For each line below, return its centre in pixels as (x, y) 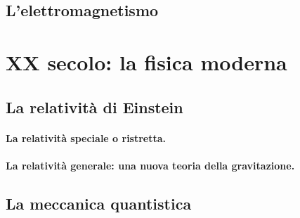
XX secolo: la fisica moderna (146, 62)
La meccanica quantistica (99, 203)
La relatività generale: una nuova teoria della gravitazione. (150, 165)
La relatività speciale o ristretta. (86, 137)
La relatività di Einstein (94, 107)
